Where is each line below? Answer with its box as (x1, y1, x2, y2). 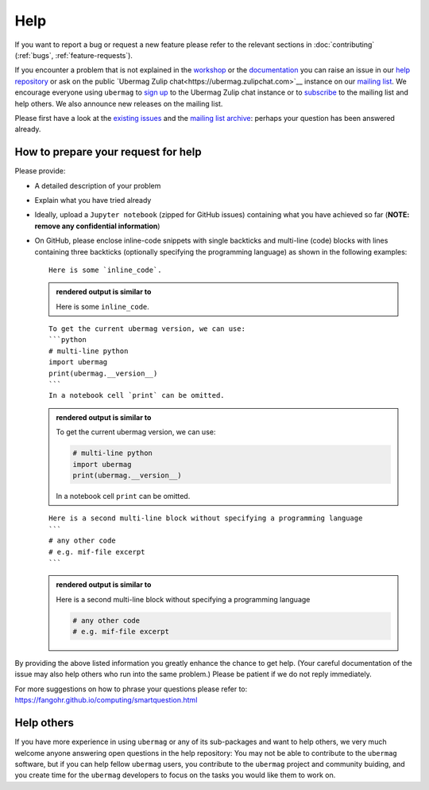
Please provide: (14, 166, 66, 176)
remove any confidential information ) (34, 221, 160, 231)
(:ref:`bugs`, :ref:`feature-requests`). (14, 50, 133, 60)
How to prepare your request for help (14, 146, 202, 159)
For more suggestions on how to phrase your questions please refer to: (14, 684, 248, 694)
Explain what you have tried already (34, 195, 152, 204)
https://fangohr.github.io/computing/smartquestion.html (14, 695, 198, 705)
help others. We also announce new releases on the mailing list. (14, 99, 223, 108)
